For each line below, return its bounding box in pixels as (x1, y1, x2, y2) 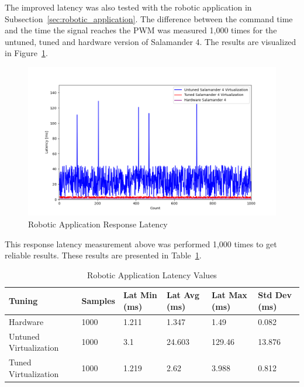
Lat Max (212, 289, 247, 301)
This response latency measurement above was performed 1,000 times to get (5, 237, 277, 250)
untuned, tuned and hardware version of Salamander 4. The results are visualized (5, 35, 296, 47)
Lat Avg (167, 289, 200, 301)
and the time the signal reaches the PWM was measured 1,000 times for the (5, 24, 277, 36)
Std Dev (258, 289, 292, 301)
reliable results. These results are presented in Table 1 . (5, 249, 202, 261)
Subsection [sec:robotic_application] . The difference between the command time (5, 12, 293, 25)
